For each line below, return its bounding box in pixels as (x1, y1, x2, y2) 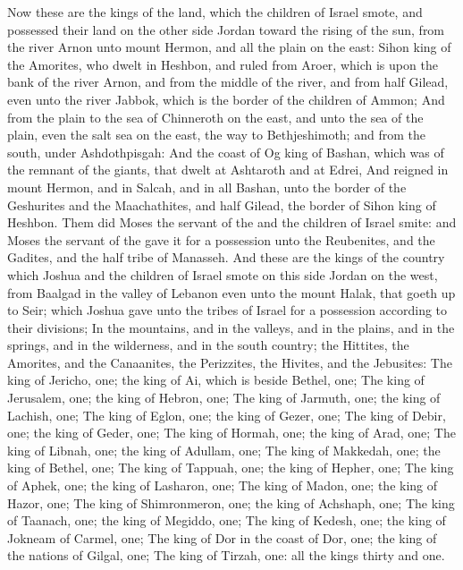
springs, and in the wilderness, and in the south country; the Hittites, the (7, 336, 409, 354)
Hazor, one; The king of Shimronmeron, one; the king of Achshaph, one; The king (7, 493, 455, 512)
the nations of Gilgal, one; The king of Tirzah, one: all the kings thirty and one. (7, 546, 445, 565)
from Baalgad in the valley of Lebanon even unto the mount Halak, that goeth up (7, 283, 456, 302)
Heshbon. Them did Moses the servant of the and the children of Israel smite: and (7, 213, 457, 232)
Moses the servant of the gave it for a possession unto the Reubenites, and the (7, 230, 435, 249)
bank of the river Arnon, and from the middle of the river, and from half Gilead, (7, 72, 449, 91)
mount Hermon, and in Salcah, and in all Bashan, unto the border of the (7, 177, 407, 196)
